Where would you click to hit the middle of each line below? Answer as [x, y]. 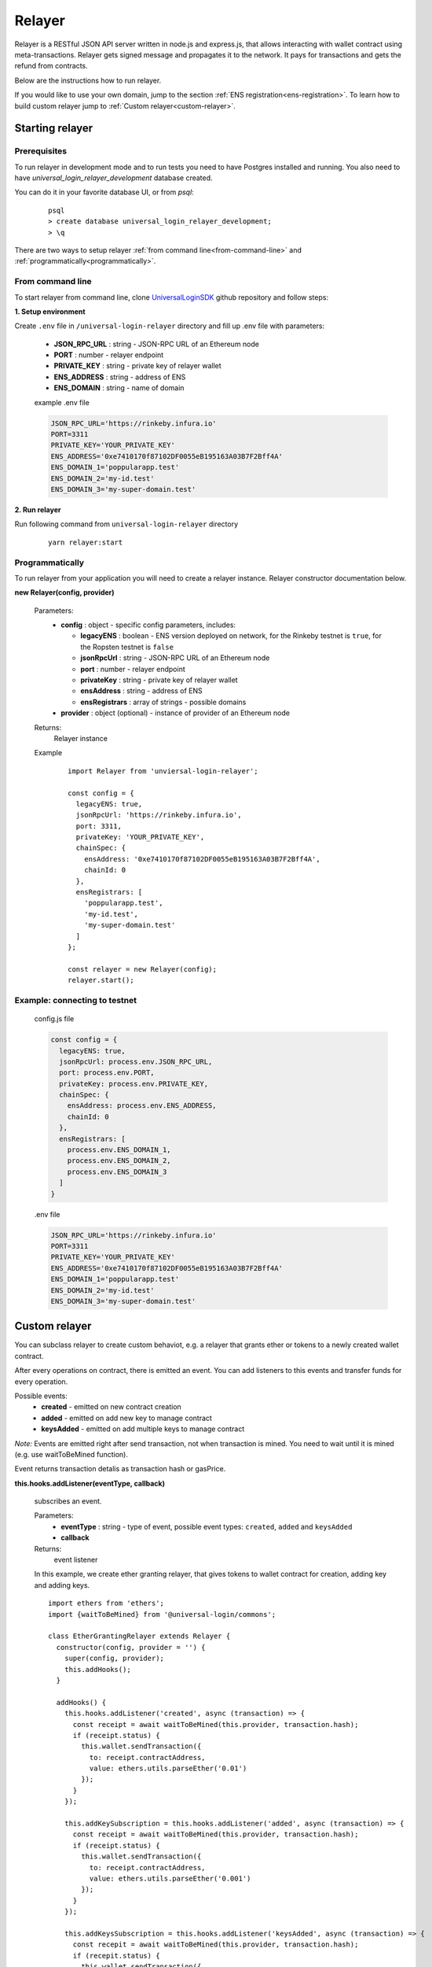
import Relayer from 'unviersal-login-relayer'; [163, 771]
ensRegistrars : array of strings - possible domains [163, 702]
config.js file [54, 1019]
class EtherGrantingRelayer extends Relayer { [139, 1636]
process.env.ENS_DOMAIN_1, [119, 1150]
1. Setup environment [50, 312]
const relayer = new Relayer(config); [143, 969]
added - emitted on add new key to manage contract [126, 1418]
